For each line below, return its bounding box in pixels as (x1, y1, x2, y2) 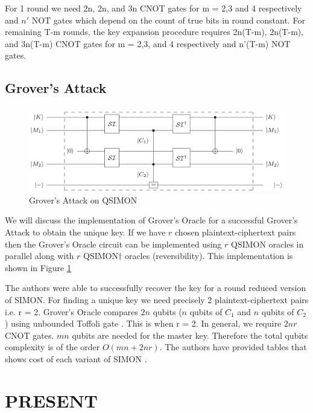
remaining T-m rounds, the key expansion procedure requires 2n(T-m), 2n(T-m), (5, 25, 304, 38)
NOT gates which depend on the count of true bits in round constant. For (31, 13, 305, 26)
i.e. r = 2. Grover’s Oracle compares (5, 305, 138, 318)
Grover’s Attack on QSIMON (29, 193, 138, 206)
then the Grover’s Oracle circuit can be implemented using (5, 237, 222, 250)
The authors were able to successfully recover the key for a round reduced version (5, 281, 306, 294)
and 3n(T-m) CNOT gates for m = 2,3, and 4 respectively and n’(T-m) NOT (5, 37, 291, 50)
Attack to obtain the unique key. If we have (5, 226, 166, 239)
